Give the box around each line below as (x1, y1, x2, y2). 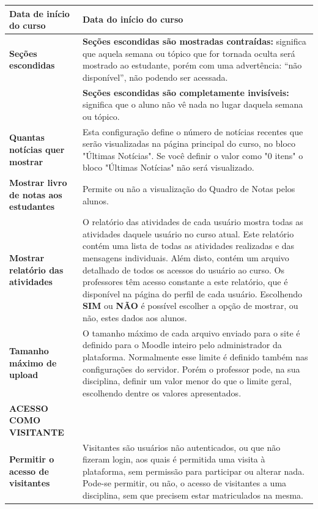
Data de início (9, 7, 70, 20)
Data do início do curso (82, 13, 183, 26)
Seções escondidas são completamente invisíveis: (82, 86, 289, 98)
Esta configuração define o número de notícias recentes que (82, 125, 303, 138)
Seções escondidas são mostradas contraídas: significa (82, 34, 306, 47)
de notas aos (9, 188, 62, 201)
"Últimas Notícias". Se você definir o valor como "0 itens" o (82, 149, 303, 162)
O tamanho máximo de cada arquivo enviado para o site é (82, 326, 300, 339)
